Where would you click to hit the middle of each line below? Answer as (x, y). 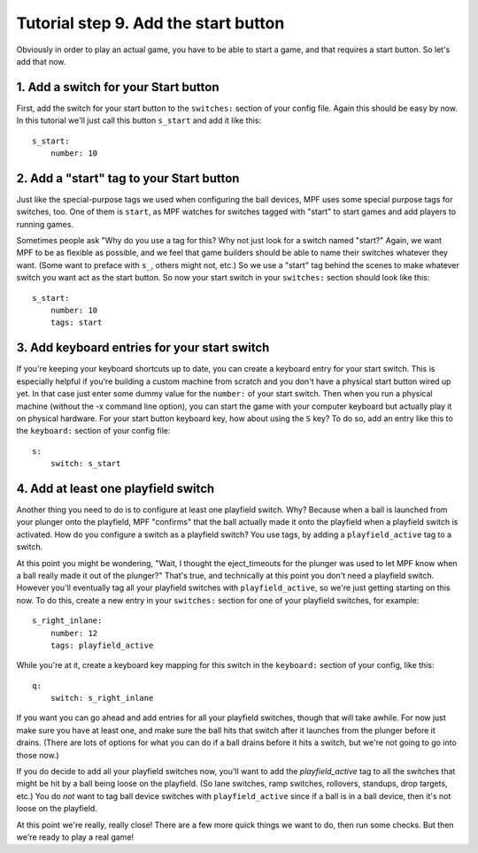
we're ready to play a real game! (75, 837)
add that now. (41, 61)
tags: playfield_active (102, 645)
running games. (45, 224)
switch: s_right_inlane (102, 698)
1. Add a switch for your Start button (118, 87)
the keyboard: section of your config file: (93, 431)
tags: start (76, 323)
